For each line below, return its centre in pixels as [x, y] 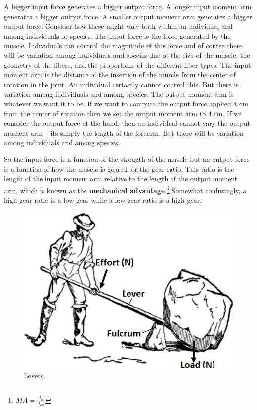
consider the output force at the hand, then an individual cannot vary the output [127, 123]
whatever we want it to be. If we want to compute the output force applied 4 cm [126, 103]
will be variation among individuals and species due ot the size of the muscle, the [127, 55]
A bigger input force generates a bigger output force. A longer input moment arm [128, 6]
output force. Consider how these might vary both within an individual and [118, 26]
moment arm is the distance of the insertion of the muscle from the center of [120, 75]
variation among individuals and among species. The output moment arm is [119, 94]
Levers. [35, 376]
